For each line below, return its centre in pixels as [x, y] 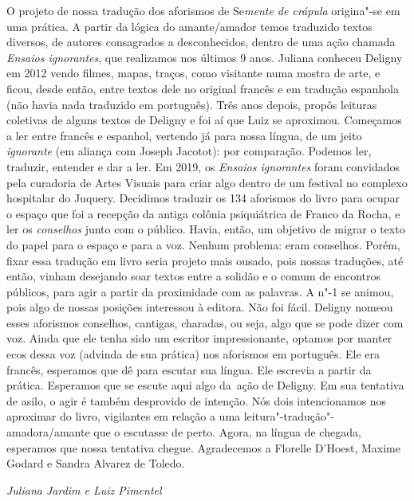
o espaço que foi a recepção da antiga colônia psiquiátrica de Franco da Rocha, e [203, 213]
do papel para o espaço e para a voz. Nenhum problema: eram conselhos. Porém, [203, 244]
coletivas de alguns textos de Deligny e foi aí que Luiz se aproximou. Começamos [204, 120]
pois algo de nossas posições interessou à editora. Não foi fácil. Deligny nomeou [200, 307]
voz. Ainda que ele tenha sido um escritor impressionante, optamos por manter [199, 338]
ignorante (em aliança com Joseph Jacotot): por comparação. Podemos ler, [189, 151]
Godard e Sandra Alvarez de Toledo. [96, 463]
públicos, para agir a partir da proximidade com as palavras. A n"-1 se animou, [200, 291]
